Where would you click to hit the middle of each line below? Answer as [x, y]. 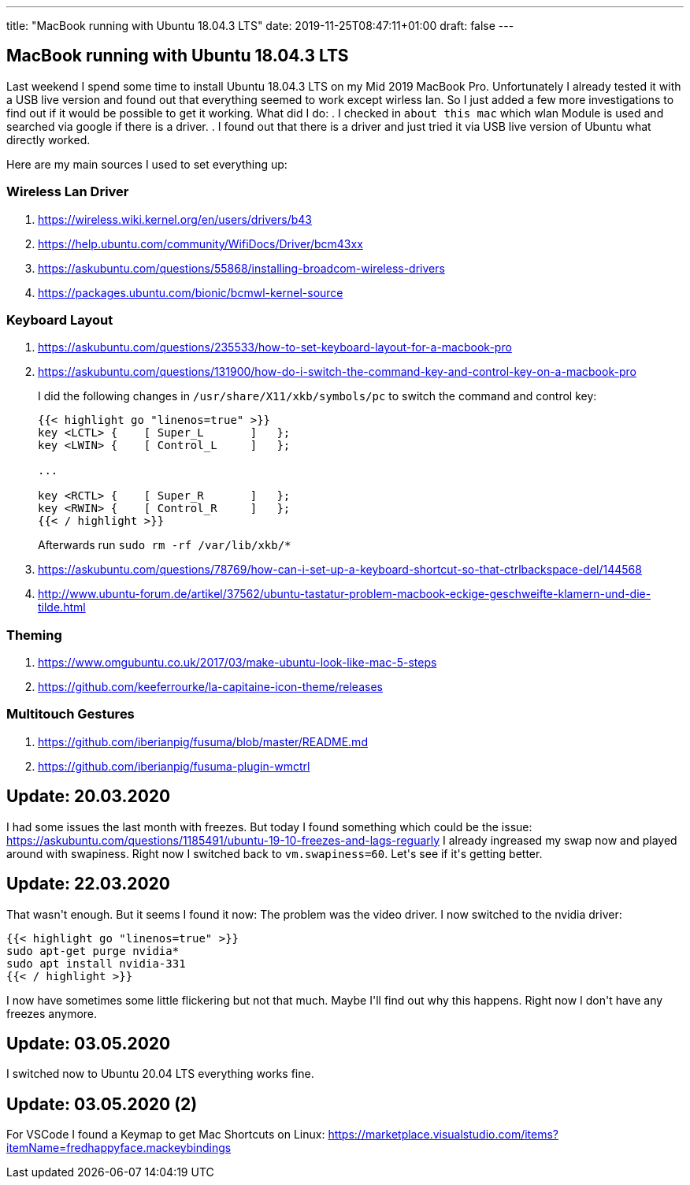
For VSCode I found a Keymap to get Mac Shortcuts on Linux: [166, 1135]
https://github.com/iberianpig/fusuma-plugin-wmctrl [174, 766]
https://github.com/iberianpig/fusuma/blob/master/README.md [203, 741]
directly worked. [48, 139]
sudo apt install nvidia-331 [96, 963]
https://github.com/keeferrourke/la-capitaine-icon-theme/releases [210, 687]
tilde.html [62, 607]
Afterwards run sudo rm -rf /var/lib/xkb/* [165, 545]
